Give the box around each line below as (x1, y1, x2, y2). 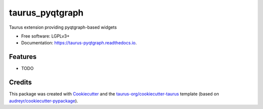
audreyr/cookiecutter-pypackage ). (9, 98, 78, 104)
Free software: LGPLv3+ (21, 33, 70, 39)
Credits (9, 78, 32, 87)
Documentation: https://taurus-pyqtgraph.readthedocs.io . (21, 40, 137, 46)
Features (9, 53, 37, 61)
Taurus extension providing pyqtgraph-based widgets (9, 24, 117, 30)
